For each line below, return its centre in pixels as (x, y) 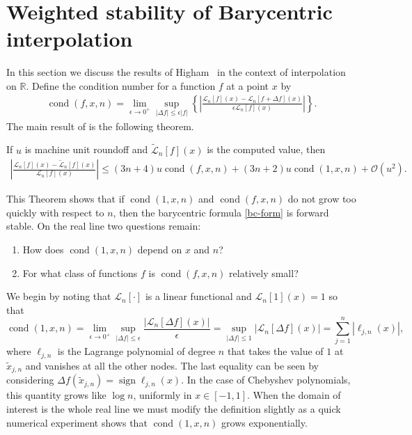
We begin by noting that (59, 296)
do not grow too (322, 199)
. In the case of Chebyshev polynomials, (266, 380)
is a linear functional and (198, 296)
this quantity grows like (56, 395)
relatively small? (264, 272)
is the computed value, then (266, 149)
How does (43, 249)
